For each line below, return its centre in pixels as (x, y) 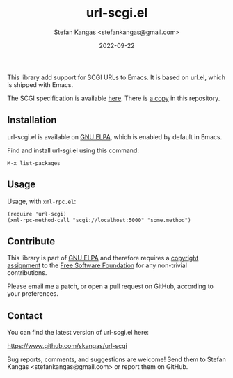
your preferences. (33, 294)
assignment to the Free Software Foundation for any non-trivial (97, 265)
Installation (32, 120)
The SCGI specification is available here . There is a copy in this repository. (114, 98)
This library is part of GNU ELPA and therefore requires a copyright (103, 258)
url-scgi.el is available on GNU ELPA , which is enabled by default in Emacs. (115, 136)
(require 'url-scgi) (37, 214)
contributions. (27, 273)
